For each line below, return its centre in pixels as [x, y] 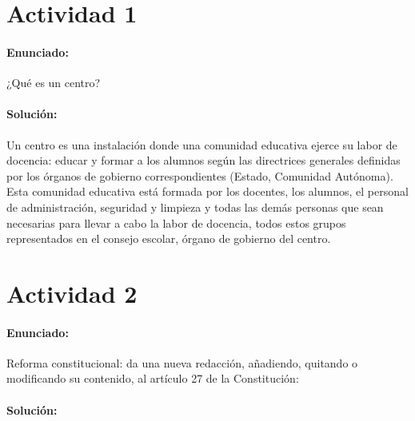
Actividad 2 [72, 293]
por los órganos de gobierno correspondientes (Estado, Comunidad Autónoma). [200, 175]
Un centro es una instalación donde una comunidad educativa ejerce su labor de [202, 144]
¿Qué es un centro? [54, 83]
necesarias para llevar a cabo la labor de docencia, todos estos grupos [176, 222]
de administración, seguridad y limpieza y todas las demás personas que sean [195, 207]
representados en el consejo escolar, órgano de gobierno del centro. [169, 238]
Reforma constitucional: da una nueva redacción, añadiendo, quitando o [182, 362]
